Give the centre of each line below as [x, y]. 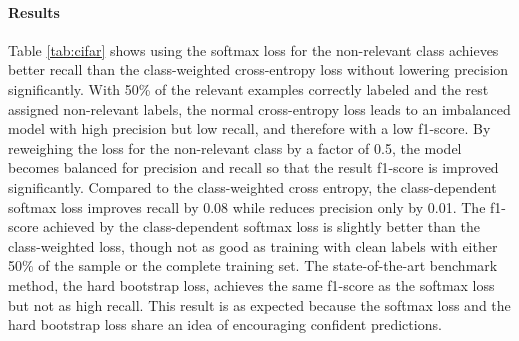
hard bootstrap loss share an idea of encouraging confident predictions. [225, 324]
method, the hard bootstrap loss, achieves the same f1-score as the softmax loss [251, 284]
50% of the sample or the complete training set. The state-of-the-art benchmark [253, 265]
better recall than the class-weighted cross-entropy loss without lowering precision [258, 69]
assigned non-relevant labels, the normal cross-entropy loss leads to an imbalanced [259, 108]
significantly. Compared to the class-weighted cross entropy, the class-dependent [252, 186]
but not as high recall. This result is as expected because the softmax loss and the [259, 304]
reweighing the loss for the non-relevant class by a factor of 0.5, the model [235, 147]
